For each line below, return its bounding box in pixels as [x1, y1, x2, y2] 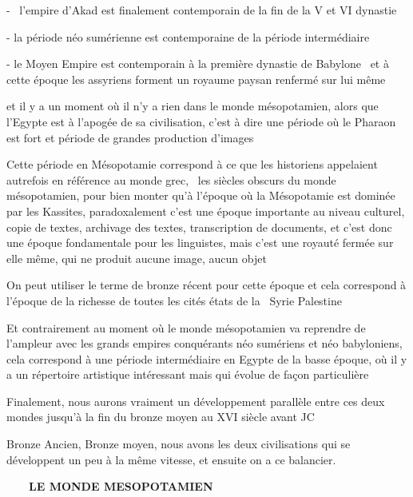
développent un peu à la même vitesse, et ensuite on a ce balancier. [6, 451, 336, 467]
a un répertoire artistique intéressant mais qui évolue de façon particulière [6, 366, 369, 383]
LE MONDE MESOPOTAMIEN [29, 478, 213, 495]
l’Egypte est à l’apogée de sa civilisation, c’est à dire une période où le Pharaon [6, 113, 396, 129]
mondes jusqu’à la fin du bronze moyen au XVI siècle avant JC [6, 408, 315, 425]
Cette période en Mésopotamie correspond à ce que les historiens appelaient [6, 156, 378, 173]
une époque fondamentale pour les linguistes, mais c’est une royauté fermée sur [6, 234, 394, 251]
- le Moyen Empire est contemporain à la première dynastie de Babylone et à [6, 55, 389, 72]
